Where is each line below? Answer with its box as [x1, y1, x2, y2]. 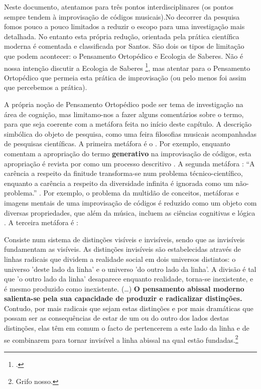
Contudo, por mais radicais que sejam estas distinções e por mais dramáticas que [4, 303, 253, 313]
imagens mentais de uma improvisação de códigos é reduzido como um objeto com [4, 197, 257, 208]
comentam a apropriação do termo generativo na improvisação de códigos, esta [4, 148, 251, 158]
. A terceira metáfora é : [4, 217, 78, 228]
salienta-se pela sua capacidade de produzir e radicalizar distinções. [4, 293, 242, 304]
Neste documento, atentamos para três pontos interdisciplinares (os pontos [4, 2, 233, 12]
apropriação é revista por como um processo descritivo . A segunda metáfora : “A [4, 158, 255, 168]
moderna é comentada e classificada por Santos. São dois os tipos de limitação [4, 41, 244, 51]
